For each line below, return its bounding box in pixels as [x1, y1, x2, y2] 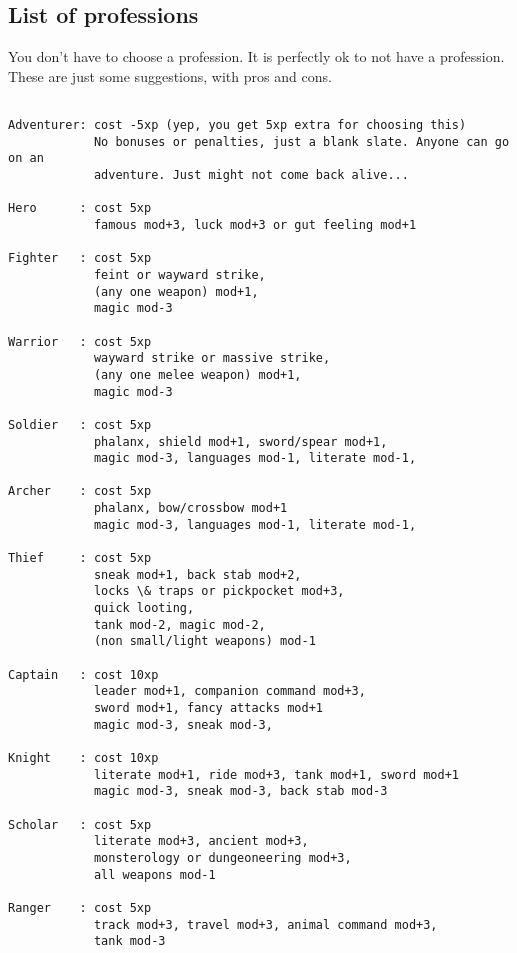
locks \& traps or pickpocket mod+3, [93, 584, 345, 599]
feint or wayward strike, [93, 267, 266, 282]
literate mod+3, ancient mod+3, [93, 834, 309, 849]
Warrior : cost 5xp [8, 334, 152, 349]
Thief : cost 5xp [8, 551, 152, 566]
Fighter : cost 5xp [8, 251, 152, 266]
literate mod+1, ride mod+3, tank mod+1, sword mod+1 [93, 767, 460, 782]
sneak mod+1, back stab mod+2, [93, 567, 302, 582]
